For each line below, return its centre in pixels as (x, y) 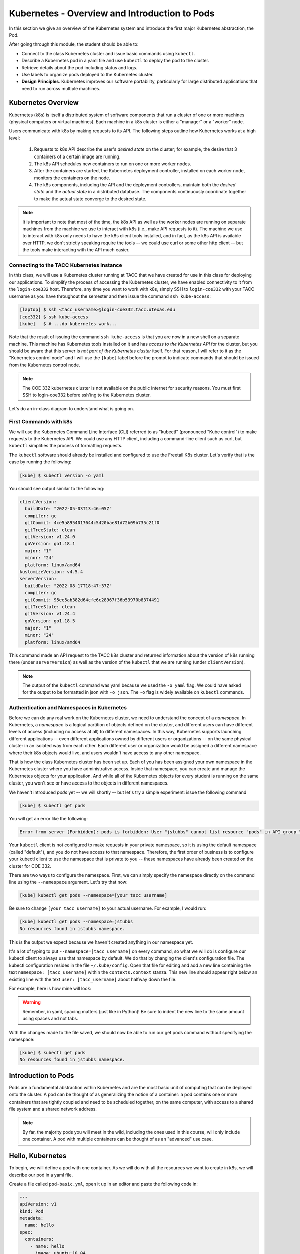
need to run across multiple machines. (61, 88)
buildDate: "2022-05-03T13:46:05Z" (69, 509)
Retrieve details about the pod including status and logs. (79, 67)
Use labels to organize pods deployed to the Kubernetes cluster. (88, 74)
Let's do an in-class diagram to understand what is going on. (72, 409)
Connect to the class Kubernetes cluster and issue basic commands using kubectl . (108, 53)
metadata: (32, 1218)
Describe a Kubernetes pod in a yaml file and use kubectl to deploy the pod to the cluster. (115, 61)
